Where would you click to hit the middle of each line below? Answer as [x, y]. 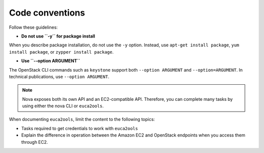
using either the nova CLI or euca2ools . [63, 106]
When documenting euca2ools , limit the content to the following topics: [82, 119]
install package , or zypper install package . [61, 52]
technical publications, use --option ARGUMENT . [59, 76]
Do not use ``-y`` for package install [58, 36]
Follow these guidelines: [33, 27]
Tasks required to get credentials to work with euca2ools [80, 128]
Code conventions [47, 13]
